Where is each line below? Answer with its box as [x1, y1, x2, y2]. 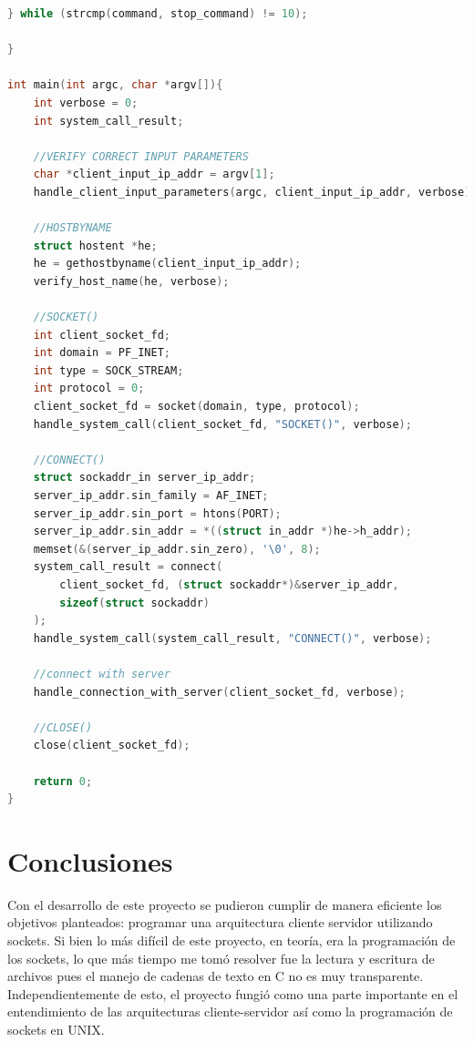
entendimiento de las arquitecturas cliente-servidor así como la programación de [7, 1002, 453, 1021]
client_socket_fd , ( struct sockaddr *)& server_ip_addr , [59, 578, 399, 591]
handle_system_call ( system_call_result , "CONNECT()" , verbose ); [33, 631, 432, 645]
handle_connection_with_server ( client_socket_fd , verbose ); [33, 685, 406, 699]
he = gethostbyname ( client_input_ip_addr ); [33, 257, 302, 271]
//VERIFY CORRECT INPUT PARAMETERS [33, 149, 249, 163]
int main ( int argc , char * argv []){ [7, 78, 223, 92]
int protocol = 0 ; [33, 382, 145, 395]
